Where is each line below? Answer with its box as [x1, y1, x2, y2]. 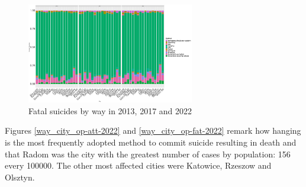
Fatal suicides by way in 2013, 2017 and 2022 [28, 104, 192, 117]
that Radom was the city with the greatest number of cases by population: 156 [5, 147, 291, 160]
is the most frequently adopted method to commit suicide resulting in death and [5, 136, 297, 149]
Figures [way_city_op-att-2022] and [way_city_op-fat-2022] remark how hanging [5, 124, 301, 137]
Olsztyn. [5, 170, 35, 183]
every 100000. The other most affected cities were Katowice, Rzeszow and [5, 159, 272, 172]
